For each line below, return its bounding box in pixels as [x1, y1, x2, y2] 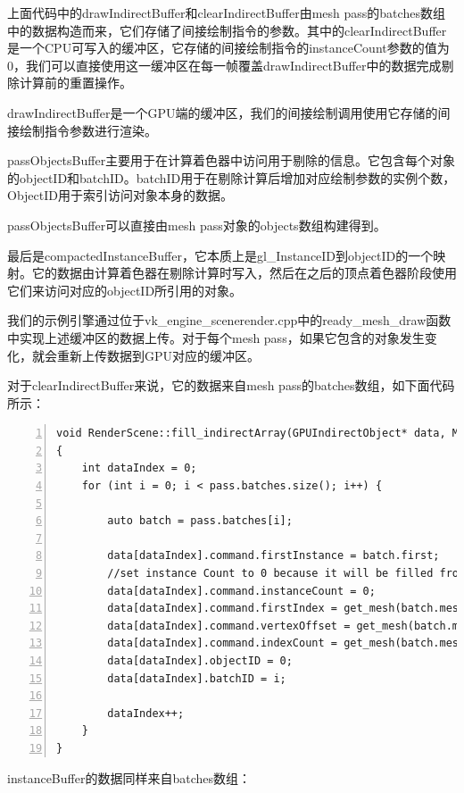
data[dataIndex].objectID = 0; [107, 655, 293, 667]
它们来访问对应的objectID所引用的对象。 [7, 280, 243, 299]
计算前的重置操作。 [19, 73, 132, 92]
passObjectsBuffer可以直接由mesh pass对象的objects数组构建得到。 [7, 215, 386, 234]
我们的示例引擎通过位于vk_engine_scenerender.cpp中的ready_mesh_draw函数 [7, 311, 452, 330]
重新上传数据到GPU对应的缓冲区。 [56, 346, 261, 364]
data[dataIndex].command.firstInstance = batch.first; [107, 549, 440, 563]
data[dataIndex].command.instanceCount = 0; [107, 584, 376, 597]
